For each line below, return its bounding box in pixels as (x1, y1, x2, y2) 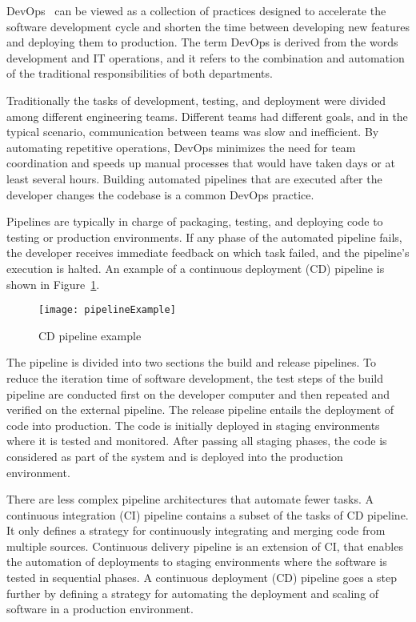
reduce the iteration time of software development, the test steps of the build (6, 369, 383, 386)
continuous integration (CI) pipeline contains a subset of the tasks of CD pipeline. (6, 506, 409, 523)
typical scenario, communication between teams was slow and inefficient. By (6, 123, 379, 140)
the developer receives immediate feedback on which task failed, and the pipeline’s (6, 244, 410, 261)
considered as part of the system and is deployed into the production (6, 447, 343, 464)
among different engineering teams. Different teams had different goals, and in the (6, 107, 408, 124)
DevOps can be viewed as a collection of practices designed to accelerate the (6, 2, 386, 18)
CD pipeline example (38, 327, 142, 343)
